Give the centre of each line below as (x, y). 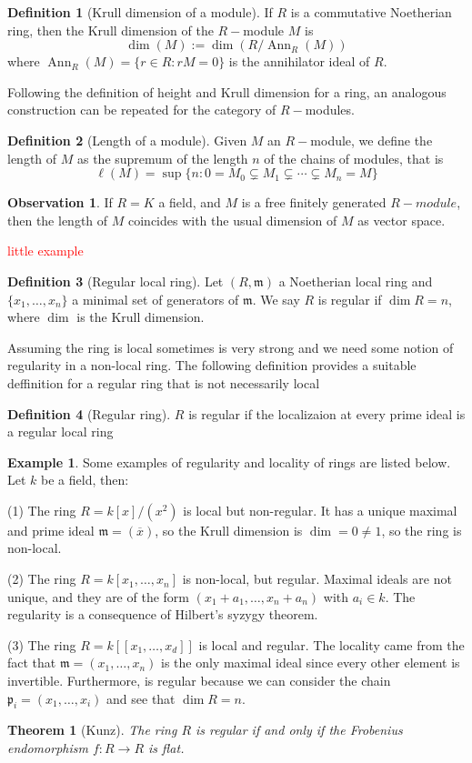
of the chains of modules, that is (354, 158)
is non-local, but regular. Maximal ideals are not (317, 579)
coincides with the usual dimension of (232, 220)
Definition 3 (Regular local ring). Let (115, 281)
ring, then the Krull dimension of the (110, 30)
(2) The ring (42, 579)
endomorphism (48, 748)
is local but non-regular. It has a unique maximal (320, 510)
